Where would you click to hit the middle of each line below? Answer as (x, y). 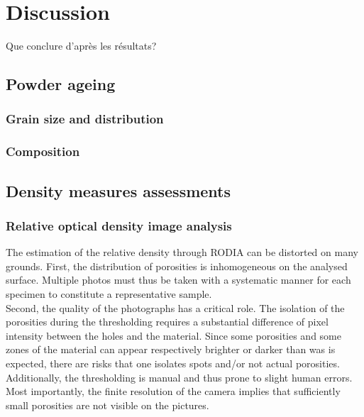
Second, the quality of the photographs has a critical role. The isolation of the (175, 307)
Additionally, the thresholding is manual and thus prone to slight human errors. (179, 377)
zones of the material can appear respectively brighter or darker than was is (171, 349)
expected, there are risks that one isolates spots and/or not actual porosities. (173, 363)
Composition (43, 151)
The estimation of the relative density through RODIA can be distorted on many (182, 252)
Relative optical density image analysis (119, 225)
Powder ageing (61, 84)
